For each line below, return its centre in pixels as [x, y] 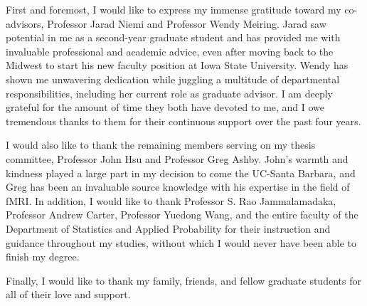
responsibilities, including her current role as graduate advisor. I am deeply [169, 93]
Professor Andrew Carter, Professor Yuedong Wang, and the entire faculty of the [182, 215]
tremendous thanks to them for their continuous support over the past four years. [183, 121]
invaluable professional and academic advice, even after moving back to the [170, 51]
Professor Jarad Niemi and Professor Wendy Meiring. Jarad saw [187, 23]
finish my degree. [43, 257]
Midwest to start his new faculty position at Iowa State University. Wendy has [177, 65]
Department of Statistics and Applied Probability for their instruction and [168, 228]
